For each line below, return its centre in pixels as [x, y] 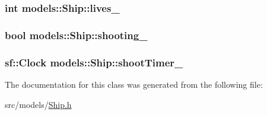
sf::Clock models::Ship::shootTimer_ [94, 62]
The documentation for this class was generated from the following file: [134, 84]
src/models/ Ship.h [38, 104]
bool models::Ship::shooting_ [76, 35]
